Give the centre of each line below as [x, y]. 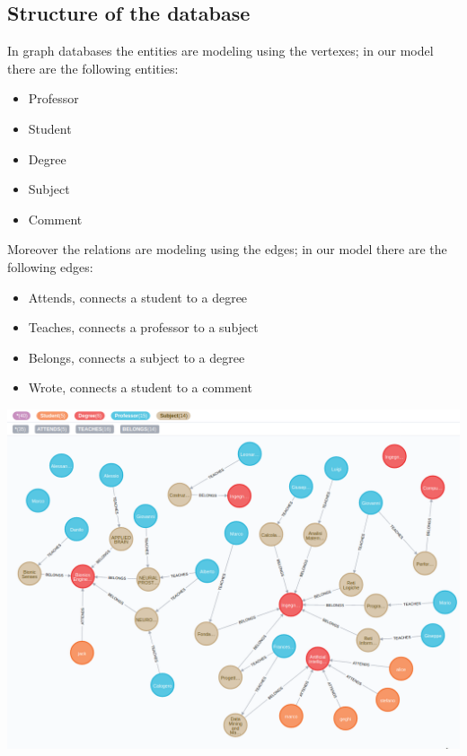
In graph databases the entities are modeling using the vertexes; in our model [220, 51]
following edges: [50, 266]
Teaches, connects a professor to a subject [143, 327]
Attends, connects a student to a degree [138, 297]
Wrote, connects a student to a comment [140, 387]
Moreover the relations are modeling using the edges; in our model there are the [227, 249]
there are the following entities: [93, 68]
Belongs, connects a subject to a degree [137, 357]
